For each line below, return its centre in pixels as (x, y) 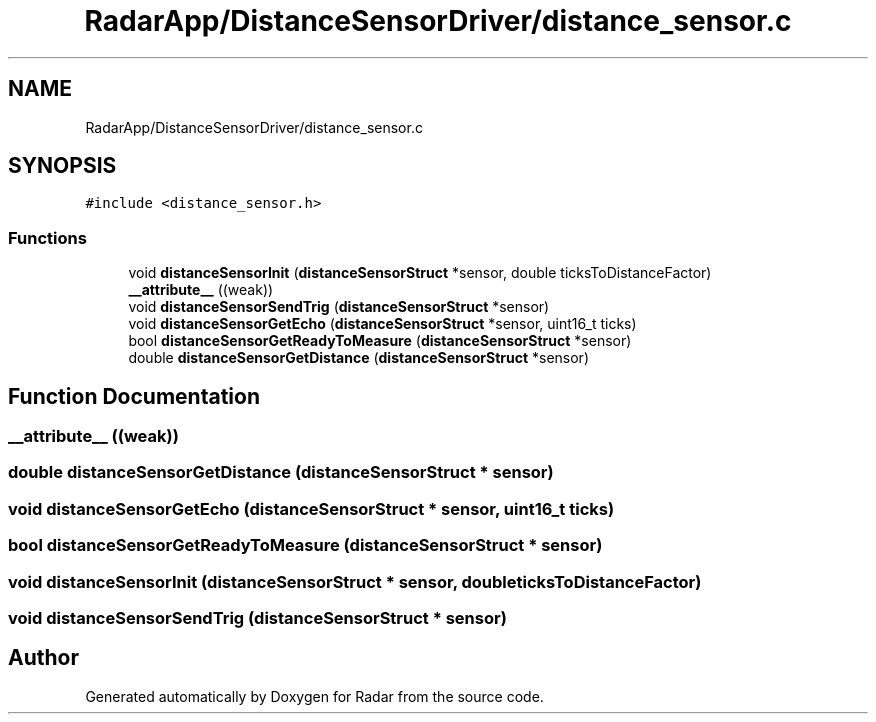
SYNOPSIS (62, 166)
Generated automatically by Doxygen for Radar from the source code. (314, 696)
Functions (47, 237)
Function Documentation (134, 396)
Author (43, 658)
